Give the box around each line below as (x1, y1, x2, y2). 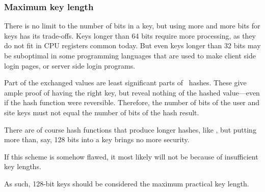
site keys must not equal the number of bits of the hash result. (4, 107, 199, 117)
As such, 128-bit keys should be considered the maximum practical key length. (4, 178, 249, 188)
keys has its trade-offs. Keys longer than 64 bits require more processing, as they (4, 30, 256, 41)
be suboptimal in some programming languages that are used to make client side (4, 50, 256, 60)
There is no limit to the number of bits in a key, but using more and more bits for (4, 20, 260, 31)
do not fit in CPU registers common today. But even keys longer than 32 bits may (4, 40, 261, 51)
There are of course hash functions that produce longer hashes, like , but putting (4, 124, 256, 135)
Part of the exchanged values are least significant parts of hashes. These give (4, 77, 247, 88)
